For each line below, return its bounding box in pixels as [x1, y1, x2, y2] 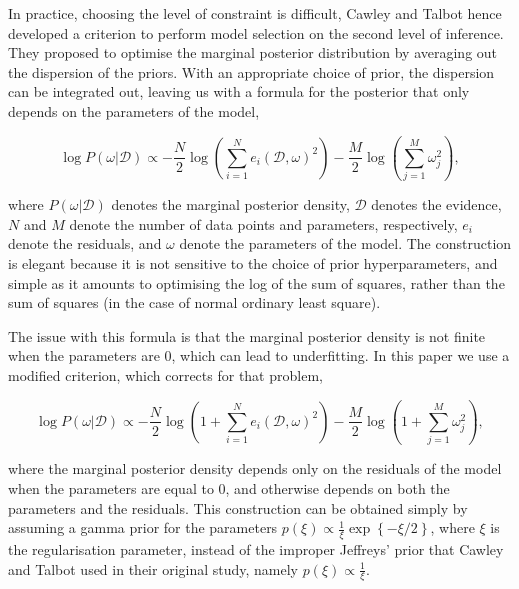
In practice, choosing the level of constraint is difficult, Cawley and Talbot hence [8, 3, 502, 23]
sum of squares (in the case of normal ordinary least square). [8, 292, 381, 313]
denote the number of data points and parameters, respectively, [69, 213, 458, 234]
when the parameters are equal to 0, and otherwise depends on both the [8, 477, 450, 498]
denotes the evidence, [371, 194, 502, 215]
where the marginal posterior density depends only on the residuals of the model [8, 458, 502, 479]
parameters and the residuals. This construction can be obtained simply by [8, 497, 468, 518]
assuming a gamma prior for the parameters [8, 517, 278, 538]
